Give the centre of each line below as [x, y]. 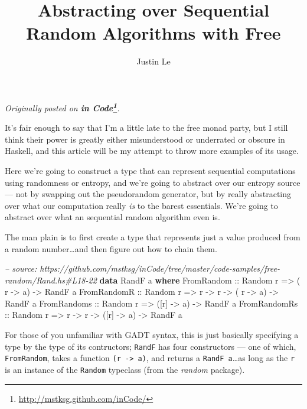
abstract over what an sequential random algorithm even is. [112, 217]
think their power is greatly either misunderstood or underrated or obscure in [145, 139]
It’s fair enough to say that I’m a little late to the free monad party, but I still [146, 128]
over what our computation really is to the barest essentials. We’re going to [141, 205]
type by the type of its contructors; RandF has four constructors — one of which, [151, 346]
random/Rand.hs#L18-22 [51, 280]
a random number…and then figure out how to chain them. [111, 248]
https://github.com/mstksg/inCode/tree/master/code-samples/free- [160, 268]
